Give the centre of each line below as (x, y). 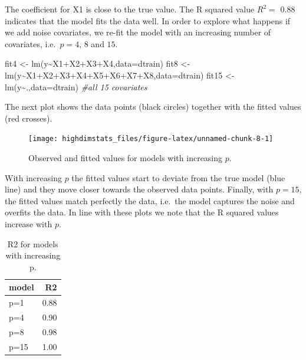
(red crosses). (29, 118)
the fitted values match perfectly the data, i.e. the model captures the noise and (150, 200)
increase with (29, 223)
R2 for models (33, 243)
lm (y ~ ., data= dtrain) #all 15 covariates (76, 86)
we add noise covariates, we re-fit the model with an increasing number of (138, 32)
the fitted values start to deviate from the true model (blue (178, 177)
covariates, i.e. (30, 43)
